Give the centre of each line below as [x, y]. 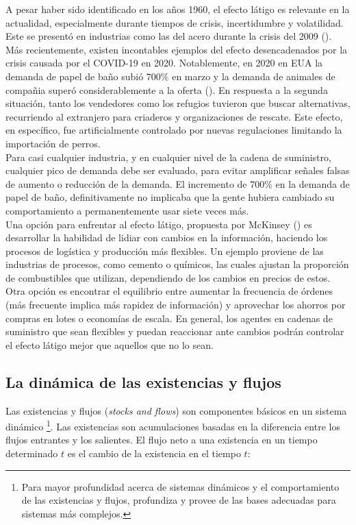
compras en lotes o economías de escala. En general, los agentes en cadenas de [169, 318]
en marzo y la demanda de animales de [254, 76]
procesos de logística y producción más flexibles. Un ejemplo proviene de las [165, 251]
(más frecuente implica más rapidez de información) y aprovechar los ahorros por [176, 305]
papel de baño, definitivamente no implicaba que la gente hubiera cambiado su [170, 197]
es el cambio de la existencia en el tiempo [154, 453]
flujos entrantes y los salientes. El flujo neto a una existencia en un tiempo [162, 440]
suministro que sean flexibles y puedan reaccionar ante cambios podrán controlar [175, 331]
